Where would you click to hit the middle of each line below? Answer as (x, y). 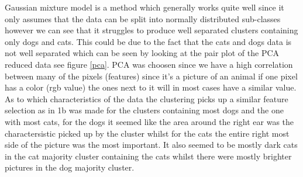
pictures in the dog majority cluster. (70, 167)
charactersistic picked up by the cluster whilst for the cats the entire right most (147, 133)
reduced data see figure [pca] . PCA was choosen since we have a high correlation (149, 64)
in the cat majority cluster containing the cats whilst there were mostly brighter (148, 156)
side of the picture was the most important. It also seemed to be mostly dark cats (151, 145)
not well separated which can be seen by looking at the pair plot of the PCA (142, 53)
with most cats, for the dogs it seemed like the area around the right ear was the (149, 121)
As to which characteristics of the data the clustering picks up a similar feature (147, 98)
